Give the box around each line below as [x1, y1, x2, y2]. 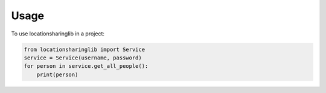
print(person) [36, 71, 78, 78]
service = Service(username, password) [24, 54, 142, 61]
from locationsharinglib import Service [24, 46, 145, 53]
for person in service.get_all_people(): [24, 63, 149, 70]
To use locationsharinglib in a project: [11, 30, 105, 37]
